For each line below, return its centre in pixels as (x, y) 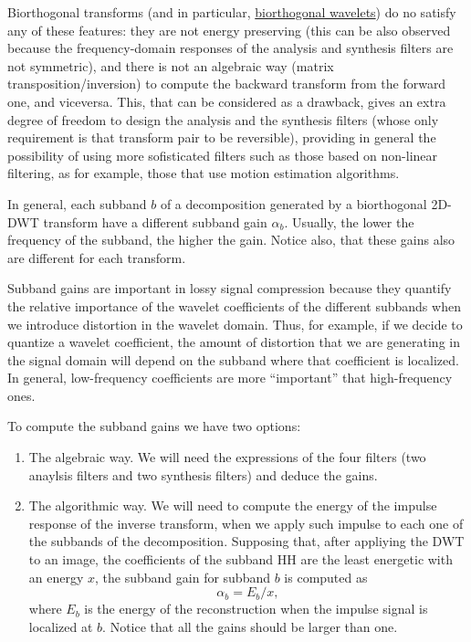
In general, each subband (77, 203)
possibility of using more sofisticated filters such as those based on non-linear (223, 155)
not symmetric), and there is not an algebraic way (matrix (171, 65)
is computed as (326, 577)
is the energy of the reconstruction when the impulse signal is (256, 609)
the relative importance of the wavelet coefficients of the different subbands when (234, 305)
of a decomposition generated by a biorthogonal (293, 203)
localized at (61, 626)
